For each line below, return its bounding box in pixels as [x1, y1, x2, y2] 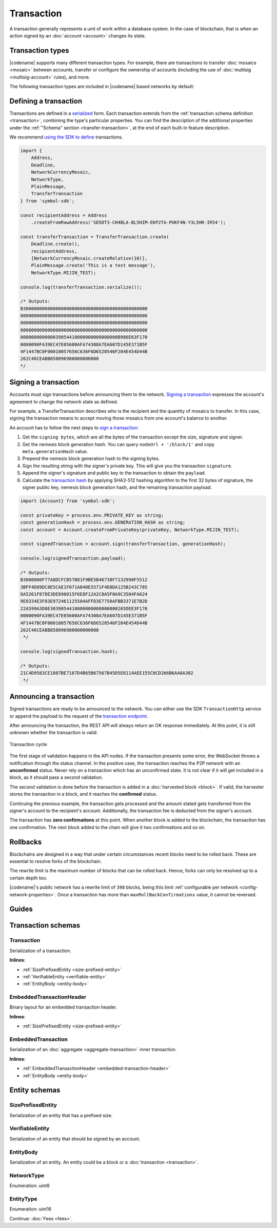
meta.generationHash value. [22, 449, 88, 455]
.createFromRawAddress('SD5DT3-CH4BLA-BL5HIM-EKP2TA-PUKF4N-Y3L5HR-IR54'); [31, 219, 226, 225]
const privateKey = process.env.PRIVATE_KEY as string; [20, 512, 164, 518]
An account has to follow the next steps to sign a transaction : [9, 425, 139, 431]
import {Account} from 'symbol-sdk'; [20, 498, 115, 504]
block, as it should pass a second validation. [9, 774, 103, 780]
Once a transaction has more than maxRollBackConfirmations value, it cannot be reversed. [57, 891, 257, 897]
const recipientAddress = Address [20, 212, 107, 218]
